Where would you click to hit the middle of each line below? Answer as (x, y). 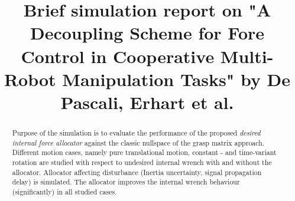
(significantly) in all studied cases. (64, 191)
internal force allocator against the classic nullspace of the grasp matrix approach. (138, 142)
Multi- (247, 56)
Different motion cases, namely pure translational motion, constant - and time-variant (144, 152)
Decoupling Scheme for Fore (147, 33)
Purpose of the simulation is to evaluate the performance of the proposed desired (136, 132)
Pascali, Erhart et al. (147, 102)
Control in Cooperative (118, 56)
